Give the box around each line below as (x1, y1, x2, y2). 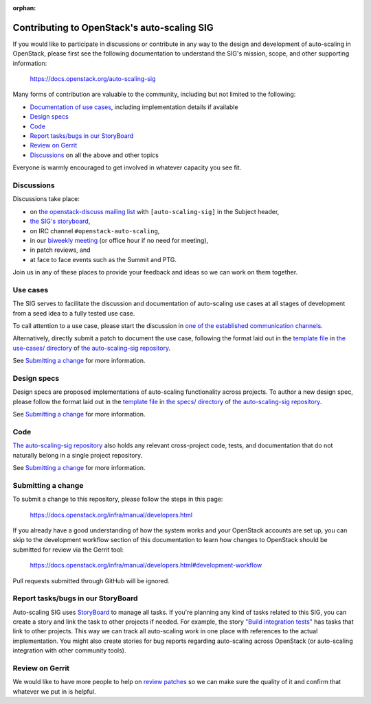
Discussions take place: (12, 195, 80, 203)
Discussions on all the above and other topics (30, 151, 159, 159)
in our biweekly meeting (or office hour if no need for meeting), (30, 236, 209, 244)
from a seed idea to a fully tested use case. (12, 309, 135, 317)
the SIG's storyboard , (30, 217, 91, 226)
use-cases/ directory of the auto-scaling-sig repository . (12, 344, 171, 352)
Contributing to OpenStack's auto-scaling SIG (12, 21, 214, 34)
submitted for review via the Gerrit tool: (12, 545, 124, 554)
